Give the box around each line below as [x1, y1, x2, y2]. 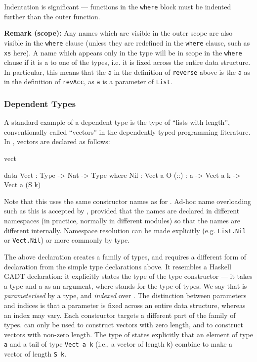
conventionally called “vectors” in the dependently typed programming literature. [4, 126, 251, 137]
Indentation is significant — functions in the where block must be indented [4, 1, 231, 11]
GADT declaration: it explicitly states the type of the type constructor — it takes [4, 271, 253, 281]
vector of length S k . [4, 348, 67, 359]
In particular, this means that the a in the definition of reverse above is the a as [4, 66, 251, 77]
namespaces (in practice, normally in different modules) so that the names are [4, 215, 241, 226]
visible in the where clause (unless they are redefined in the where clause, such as [4, 37, 250, 48]
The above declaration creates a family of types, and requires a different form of [4, 251, 247, 261]
